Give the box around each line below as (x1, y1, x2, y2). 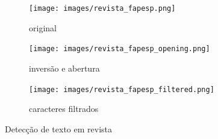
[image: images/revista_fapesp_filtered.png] (29, 85, 214, 94)
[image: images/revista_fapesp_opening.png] (29, 45, 210, 54)
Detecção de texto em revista (5, 122, 112, 135)
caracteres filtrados (29, 102, 99, 115)
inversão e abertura (29, 61, 100, 74)
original (29, 21, 57, 34)
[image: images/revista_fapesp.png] (29, 4, 176, 13)
